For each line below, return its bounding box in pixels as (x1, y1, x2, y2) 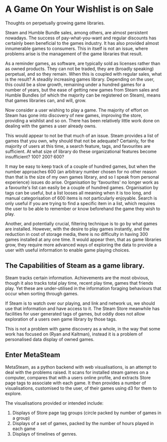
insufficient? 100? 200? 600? (5, 153, 65, 160)
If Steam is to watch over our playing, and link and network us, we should (5, 300, 155, 306)
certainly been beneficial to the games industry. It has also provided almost (5, 40, 159, 46)
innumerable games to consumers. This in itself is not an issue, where (5, 45, 148, 51)
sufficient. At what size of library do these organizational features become (5, 148, 157, 154)
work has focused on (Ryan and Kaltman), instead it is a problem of (5, 331, 143, 337)
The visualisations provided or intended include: (5, 400, 103, 406)
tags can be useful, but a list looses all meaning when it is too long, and (5, 190, 152, 196)
